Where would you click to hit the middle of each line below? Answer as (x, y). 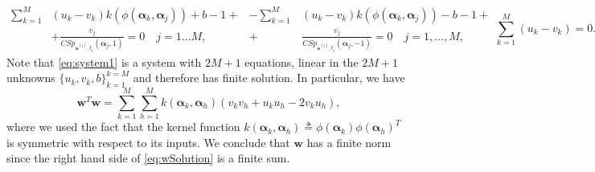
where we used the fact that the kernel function (123, 127)
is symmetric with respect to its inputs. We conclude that (148, 142)
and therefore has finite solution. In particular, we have (269, 78)
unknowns (31, 78)
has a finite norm (349, 142)
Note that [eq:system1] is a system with (104, 61)
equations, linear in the (302, 61)
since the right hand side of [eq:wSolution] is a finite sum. (148, 158)
